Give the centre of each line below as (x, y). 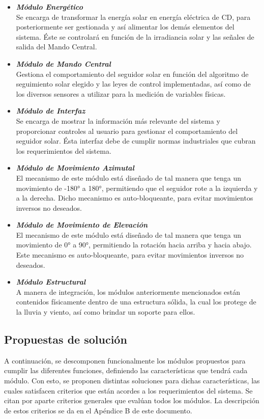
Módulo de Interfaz (51, 111)
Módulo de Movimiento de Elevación (82, 225)
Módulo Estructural (51, 282)
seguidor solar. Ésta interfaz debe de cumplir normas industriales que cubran (136, 141)
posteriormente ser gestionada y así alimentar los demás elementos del (125, 27)
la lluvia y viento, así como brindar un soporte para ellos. (106, 312)
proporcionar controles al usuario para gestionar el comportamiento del (127, 131)
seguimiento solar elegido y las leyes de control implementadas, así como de (133, 84)
